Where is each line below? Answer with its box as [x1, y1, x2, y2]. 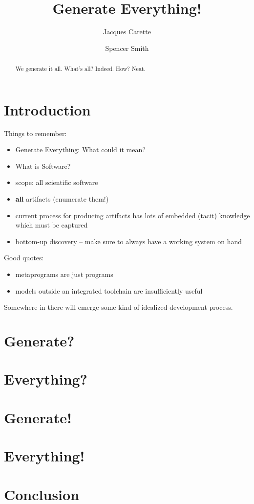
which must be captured [15, 220, 88, 230]
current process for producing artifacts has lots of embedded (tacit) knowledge [15, 210, 250, 220]
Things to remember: [4, 128, 67, 138]
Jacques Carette [103, 26, 151, 37]
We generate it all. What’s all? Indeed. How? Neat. [15, 65, 146, 73]
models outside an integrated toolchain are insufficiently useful [15, 285, 203, 296]
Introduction [4, 99, 91, 119]
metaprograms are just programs [15, 269, 113, 279]
